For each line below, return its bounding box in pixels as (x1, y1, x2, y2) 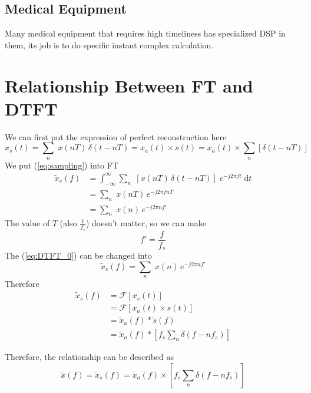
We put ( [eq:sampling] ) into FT (5, 158, 118, 171)
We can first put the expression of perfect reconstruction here (5, 130, 227, 143)
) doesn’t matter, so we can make (85, 217, 206, 229)
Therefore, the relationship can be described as (5, 351, 174, 363)
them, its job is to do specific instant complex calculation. (5, 38, 214, 51)
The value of (5, 217, 50, 229)
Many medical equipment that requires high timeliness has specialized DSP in (5, 27, 286, 39)
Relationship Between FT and (5, 73, 253, 97)
